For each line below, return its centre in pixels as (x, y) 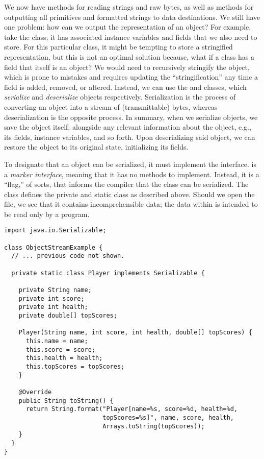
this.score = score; (60, 349)
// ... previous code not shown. (68, 256)
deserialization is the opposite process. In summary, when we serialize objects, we (131, 117)
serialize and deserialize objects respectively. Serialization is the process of (120, 97)
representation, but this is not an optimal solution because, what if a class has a (129, 56)
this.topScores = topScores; (75, 366)
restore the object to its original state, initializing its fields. (96, 147)
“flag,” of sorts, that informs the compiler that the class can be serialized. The (126, 184)
